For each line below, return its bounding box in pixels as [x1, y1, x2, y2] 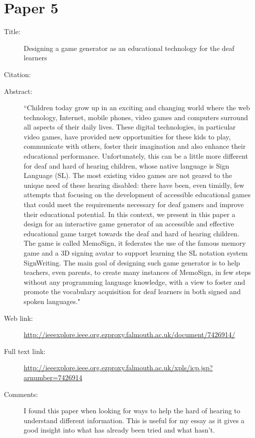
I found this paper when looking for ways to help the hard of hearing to [24, 405, 241, 416]
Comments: [4, 389, 38, 399]
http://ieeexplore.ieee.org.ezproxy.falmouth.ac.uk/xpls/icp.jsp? [24, 362, 213, 373]
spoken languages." [24, 296, 80, 306]
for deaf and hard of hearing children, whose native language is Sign [24, 160, 229, 171]
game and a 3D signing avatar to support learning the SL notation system [24, 248, 248, 258]
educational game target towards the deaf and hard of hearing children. [24, 228, 240, 238]
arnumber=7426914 [24, 372, 82, 382]
